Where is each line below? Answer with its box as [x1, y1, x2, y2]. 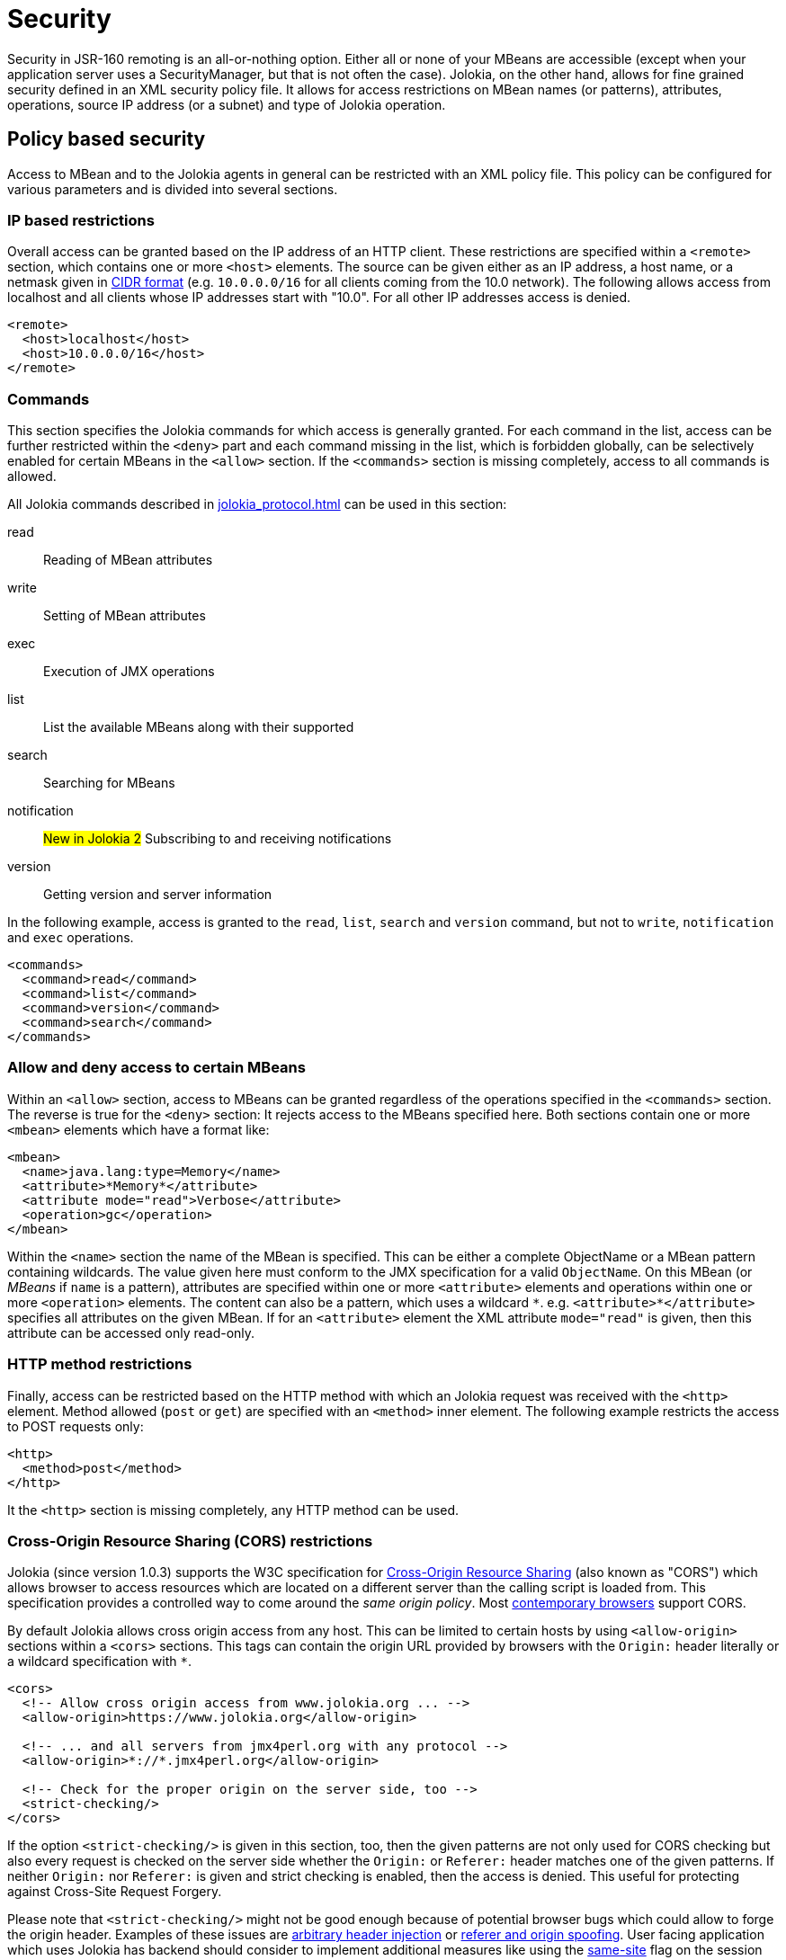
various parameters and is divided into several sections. [7, 181, 338, 197]
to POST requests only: [7, 1418, 144, 1434]
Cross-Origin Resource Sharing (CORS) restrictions [7, 1531, 373, 1550]
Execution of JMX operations [43, 664, 215, 680]
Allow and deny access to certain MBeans [7, 1058, 306, 1077]
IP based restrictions [7, 210, 155, 229]
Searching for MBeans [43, 775, 175, 791]
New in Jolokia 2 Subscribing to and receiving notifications [43, 831, 392, 847]
